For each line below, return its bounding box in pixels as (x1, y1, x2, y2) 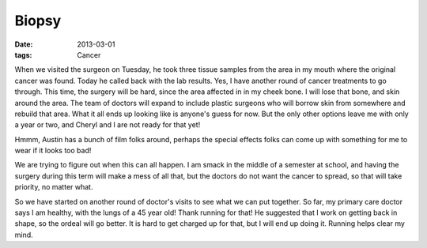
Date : (14, 39, 33, 49)
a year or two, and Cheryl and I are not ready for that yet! (14, 120, 201, 130)
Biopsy (14, 12, 62, 29)
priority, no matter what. (14, 182, 93, 192)
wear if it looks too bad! (14, 146, 92, 156)
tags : (14, 50, 32, 59)
